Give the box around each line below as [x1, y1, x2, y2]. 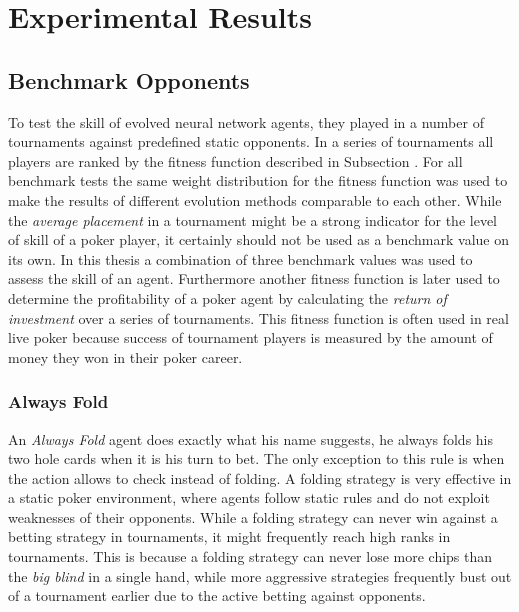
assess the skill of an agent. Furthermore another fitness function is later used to [8, 268, 500, 289]
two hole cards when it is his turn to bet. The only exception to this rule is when [8, 448, 505, 469]
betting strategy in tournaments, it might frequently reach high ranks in [8, 526, 451, 547]
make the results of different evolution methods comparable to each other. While [8, 189, 502, 210]
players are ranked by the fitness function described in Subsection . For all [8, 150, 463, 171]
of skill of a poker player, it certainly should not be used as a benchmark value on [8, 229, 509, 250]
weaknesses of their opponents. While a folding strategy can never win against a [8, 506, 498, 527]
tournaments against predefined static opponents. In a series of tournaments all [8, 131, 494, 152]
